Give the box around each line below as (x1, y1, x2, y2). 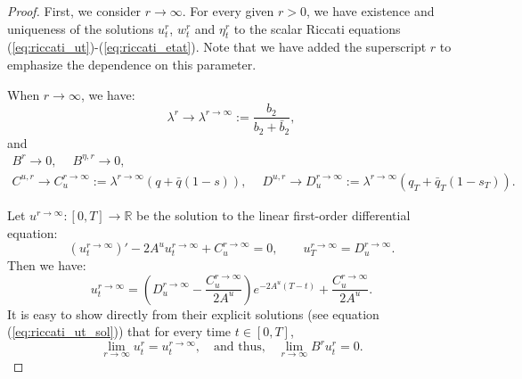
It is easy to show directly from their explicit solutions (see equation (7, 304, 379, 323)
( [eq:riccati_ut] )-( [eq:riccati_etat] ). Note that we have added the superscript (7, 37, 427, 56)
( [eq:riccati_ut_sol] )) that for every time (7, 322, 232, 341)
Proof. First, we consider (7, 2, 142, 20)
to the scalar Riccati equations (233, 19, 401, 37)
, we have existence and (306, 2, 435, 20)
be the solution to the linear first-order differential (136, 205, 411, 224)
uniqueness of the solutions (7, 19, 154, 37)
